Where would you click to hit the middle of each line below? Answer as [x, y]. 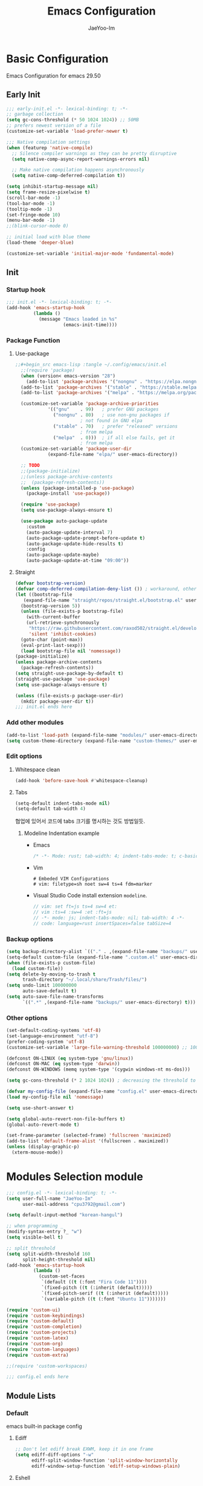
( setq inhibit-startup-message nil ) [52, 187]
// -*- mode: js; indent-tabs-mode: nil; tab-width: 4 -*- [109, 918]
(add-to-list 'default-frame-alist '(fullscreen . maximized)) [88, 1141]
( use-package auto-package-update [64, 521]
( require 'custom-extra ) [37, 1355]
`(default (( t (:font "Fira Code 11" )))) [94, 1282]
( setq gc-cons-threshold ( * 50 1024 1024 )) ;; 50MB [72, 120]
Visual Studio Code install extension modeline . [90, 895]
